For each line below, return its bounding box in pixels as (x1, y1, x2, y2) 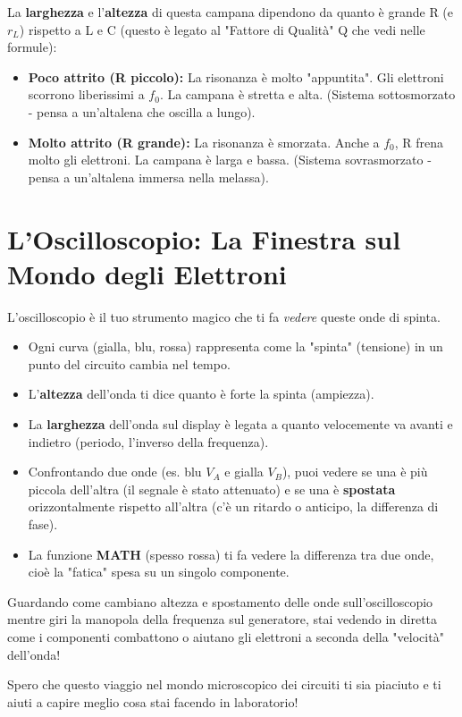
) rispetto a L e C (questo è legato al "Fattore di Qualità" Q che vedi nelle (19, 20, 425, 38)
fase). (28, 515, 58, 533)
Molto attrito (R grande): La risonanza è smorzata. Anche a (28, 132, 380, 151)
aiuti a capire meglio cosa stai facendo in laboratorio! (7, 692, 298, 711)
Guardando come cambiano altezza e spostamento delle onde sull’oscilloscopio (7, 592, 433, 611)
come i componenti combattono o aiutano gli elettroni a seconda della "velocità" (7, 627, 444, 645)
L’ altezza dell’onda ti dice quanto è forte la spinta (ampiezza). (28, 384, 374, 403)
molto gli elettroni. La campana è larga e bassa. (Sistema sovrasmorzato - (28, 150, 432, 169)
